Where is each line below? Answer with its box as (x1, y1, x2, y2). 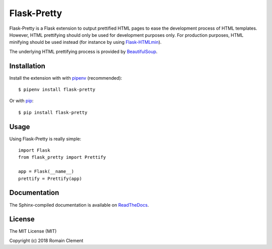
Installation (9, 61, 45, 70)
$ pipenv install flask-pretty (18, 87, 96, 93)
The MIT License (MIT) (9, 228, 57, 234)
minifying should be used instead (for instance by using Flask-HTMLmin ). (9, 39, 162, 45)
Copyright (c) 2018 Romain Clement (9, 237, 84, 243)
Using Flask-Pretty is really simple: (9, 136, 82, 142)
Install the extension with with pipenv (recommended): (9, 75, 122, 81)
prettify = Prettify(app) (18, 175, 83, 181)
